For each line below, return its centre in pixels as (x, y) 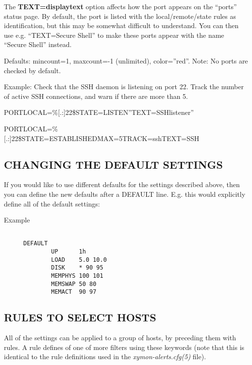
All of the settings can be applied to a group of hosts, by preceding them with (120, 338)
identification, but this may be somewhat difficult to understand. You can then (121, 25)
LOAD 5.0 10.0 (79, 260)
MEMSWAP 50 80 (74, 284)
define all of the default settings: (52, 203)
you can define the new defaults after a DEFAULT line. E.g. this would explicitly (125, 194)
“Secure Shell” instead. (38, 44)
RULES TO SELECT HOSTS (80, 317)
